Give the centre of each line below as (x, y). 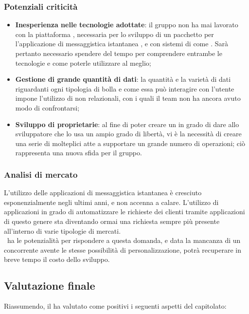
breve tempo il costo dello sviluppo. (57, 259)
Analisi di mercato (41, 174)
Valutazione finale (50, 286)
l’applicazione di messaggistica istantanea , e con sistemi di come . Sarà (122, 44)
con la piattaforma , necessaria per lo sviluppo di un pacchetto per (115, 34)
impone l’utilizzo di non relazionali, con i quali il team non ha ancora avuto (128, 98)
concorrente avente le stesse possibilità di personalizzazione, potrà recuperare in (123, 249)
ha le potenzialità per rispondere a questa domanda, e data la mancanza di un (124, 240)
